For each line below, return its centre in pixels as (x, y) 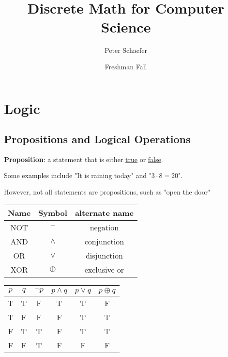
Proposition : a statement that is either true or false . (84, 159)
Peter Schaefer (126, 50)
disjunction (104, 255)
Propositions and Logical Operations (97, 139)
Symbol (53, 212)
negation (104, 227)
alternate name (104, 212)
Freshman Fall (126, 66)
